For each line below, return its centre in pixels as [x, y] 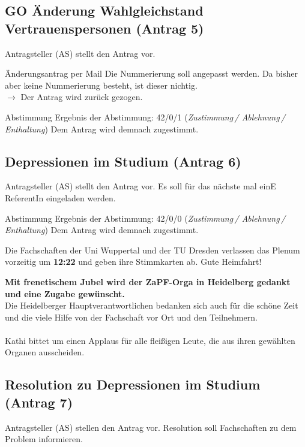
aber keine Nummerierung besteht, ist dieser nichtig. [101, 85]
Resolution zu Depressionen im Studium [133, 384]
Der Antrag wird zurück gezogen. [82, 97]
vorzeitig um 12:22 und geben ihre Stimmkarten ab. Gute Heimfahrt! [133, 262]
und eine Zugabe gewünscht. [65, 293]
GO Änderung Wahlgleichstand [104, 10]
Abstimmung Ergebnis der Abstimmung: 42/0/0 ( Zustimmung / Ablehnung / [145, 218]
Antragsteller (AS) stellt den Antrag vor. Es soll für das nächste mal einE [140, 186]
